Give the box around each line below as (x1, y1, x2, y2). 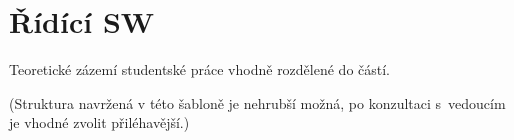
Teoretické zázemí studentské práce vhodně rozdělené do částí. (9, 59, 391, 80)
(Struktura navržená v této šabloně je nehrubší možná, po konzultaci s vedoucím (9, 92, 506, 113)
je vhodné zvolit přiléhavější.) (9, 112, 190, 133)
